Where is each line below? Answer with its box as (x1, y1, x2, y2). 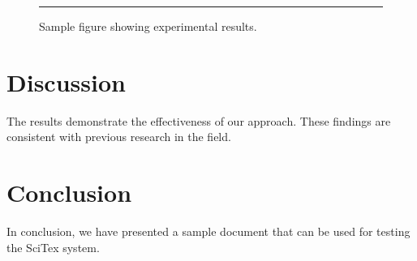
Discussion (6, 65, 126, 98)
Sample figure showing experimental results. (39, 18, 257, 34)
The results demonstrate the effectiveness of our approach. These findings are (6, 112, 391, 129)
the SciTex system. (6, 238, 100, 255)
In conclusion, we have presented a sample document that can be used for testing (6, 223, 411, 240)
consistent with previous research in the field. (6, 128, 231, 145)
